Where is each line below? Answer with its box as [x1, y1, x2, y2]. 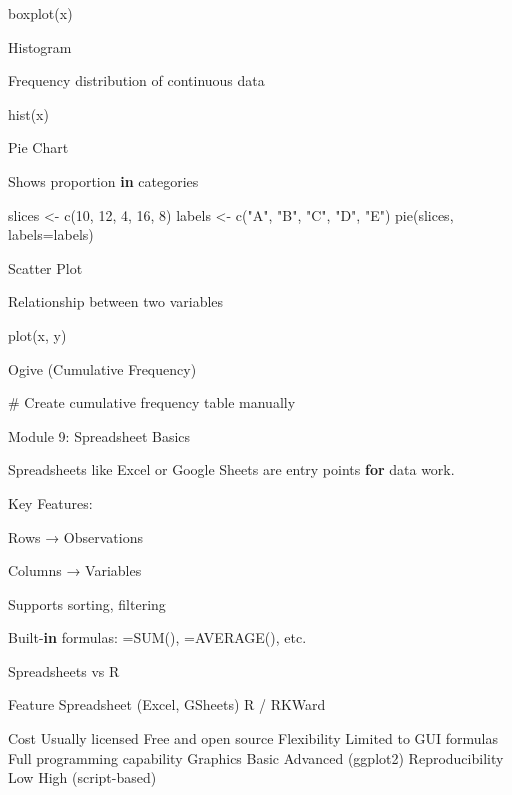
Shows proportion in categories [8, 170, 199, 191]
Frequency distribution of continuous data [8, 70, 265, 91]
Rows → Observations [8, 526, 144, 547]
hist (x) [8, 103, 49, 124]
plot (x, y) [8, 324, 67, 345]
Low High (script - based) [8, 767, 157, 788]
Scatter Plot [8, 257, 83, 278]
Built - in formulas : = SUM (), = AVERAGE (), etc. [8, 627, 307, 648]
